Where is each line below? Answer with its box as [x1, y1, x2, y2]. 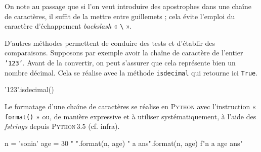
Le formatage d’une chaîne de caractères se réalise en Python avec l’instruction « [5, 101, 256, 111]
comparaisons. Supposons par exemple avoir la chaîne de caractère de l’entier [5, 47, 243, 58]
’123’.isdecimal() [5, 84, 54, 95]
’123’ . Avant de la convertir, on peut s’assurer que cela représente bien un [5, 57, 236, 68]
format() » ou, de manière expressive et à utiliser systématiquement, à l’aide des [5, 111, 256, 121]
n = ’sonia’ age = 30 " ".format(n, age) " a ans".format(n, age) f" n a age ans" [5, 137, 243, 148]
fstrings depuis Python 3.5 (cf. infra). [5, 121, 120, 131]
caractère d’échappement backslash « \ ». [5, 21, 132, 31]
